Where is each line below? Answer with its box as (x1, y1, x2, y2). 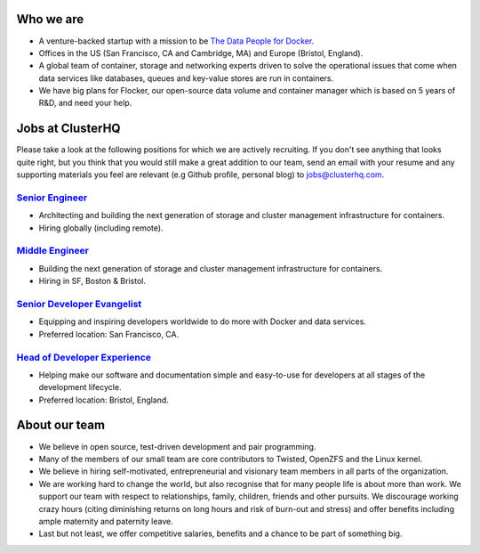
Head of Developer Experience (16, 351, 151, 363)
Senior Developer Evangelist (16, 297, 142, 310)
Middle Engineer (16, 245, 89, 257)
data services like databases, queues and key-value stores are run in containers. (38, 72, 334, 84)
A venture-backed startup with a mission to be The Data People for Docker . (38, 36, 315, 46)
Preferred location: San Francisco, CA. (38, 329, 180, 339)
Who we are (16, 12, 84, 27)
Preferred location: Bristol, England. (38, 394, 169, 405)
